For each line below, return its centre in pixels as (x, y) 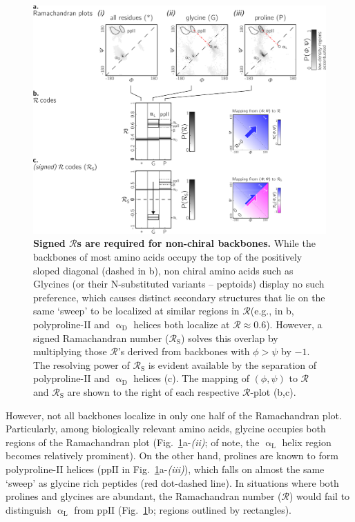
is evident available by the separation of (232, 364)
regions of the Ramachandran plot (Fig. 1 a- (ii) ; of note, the (133, 442)
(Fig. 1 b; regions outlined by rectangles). (205, 509)
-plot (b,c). (273, 391)
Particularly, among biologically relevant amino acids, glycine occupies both (166, 429)
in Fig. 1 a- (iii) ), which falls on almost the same (223, 469)
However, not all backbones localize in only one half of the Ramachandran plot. (174, 415)
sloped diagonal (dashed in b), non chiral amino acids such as (163, 270)
